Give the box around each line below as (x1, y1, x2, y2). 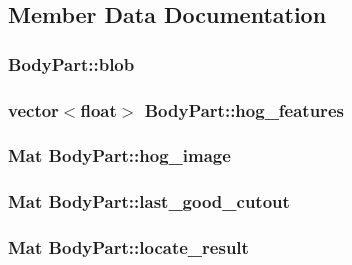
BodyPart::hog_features (144, 97, 344, 122)
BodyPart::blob (8, 51, 135, 76)
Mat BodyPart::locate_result (8, 235, 249, 260)
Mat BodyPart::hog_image (8, 143, 231, 168)
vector (8, 97, 59, 122)
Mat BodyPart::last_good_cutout (8, 189, 290, 214)
